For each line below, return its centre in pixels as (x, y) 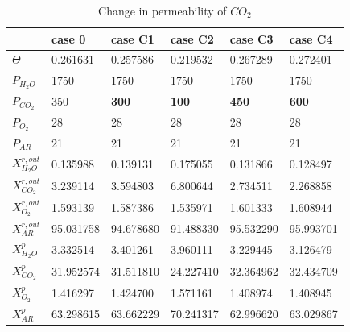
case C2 (192, 38)
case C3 (251, 38)
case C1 (133, 38)
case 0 (69, 38)
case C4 (311, 38)
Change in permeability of (163, 10)
